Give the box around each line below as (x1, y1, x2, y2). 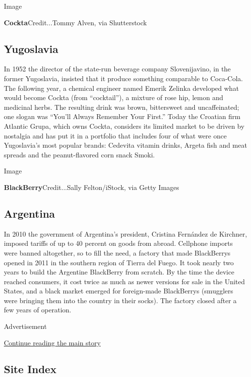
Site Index (4, 361, 57, 376)
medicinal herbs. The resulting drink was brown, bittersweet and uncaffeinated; (4, 102, 239, 112)
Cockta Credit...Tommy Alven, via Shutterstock (4, 17, 147, 27)
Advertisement (4, 321, 47, 331)
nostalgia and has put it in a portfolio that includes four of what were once (4, 130, 227, 140)
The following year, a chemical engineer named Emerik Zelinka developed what (4, 83, 239, 93)
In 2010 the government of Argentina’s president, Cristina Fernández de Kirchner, (4, 228, 247, 239)
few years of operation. (4, 305, 71, 315)
